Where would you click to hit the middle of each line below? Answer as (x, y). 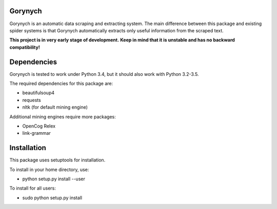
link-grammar (36, 133)
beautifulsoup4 (38, 93)
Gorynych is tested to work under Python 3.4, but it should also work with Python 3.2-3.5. (104, 74)
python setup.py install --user (54, 179)
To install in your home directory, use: (49, 170)
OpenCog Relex (39, 126)
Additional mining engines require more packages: (63, 117)
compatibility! (25, 47)
